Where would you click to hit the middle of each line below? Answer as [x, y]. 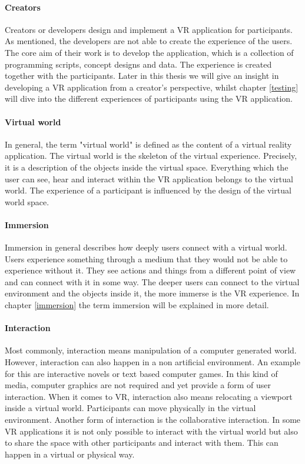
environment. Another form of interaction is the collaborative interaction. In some [153, 420]
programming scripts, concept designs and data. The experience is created [138, 64]
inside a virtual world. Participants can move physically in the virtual [130, 408]
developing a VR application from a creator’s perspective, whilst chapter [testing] [152, 87]
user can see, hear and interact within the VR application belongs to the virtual [149, 178]
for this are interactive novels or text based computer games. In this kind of [141, 373]
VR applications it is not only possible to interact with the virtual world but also [151, 431]
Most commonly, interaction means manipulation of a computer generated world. [151, 350]
